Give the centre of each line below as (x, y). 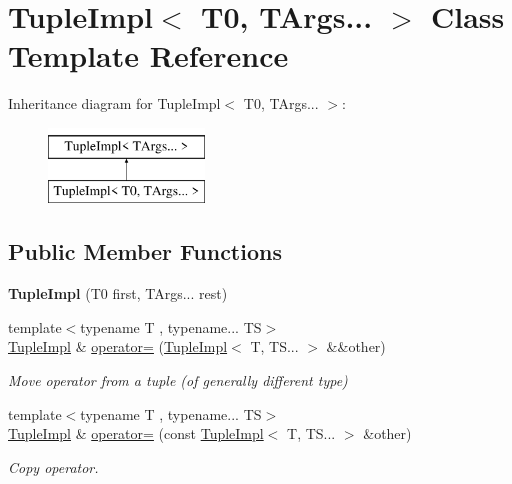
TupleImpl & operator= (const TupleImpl (136, 433)
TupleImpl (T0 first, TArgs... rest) (118, 293)
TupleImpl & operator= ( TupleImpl (118, 346)
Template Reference (148, 55)
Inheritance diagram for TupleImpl (114, 103)
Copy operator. (53, 466)
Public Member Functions (145, 251)
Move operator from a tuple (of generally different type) (178, 380)
